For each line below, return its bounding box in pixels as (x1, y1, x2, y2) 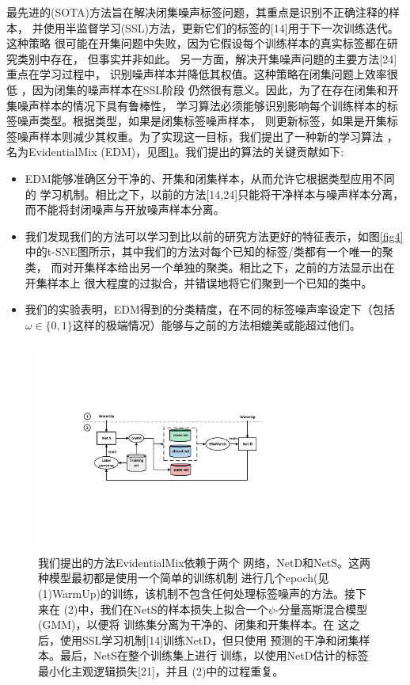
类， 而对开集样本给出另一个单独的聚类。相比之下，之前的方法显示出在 (25, 258, 395, 275)
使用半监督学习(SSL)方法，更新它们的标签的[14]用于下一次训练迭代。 (43, 19, 399, 36)
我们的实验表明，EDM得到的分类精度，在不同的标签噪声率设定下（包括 (25, 301, 395, 318)
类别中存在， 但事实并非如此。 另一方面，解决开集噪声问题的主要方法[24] (17, 50, 397, 67)
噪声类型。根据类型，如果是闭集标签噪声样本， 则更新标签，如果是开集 (17, 112, 387, 129)
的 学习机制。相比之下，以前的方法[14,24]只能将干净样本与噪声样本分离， (25, 185, 404, 202)
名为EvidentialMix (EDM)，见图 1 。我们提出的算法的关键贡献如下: (6, 143, 344, 160)
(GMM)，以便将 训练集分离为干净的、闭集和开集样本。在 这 (38, 616, 349, 633)
